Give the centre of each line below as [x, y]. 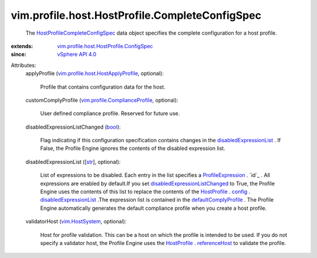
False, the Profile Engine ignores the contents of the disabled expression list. [133, 148]
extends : [22, 46]
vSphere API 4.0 [77, 54]
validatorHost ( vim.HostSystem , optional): [76, 222]
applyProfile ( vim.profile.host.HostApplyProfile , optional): [95, 73]
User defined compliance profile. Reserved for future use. [110, 113]
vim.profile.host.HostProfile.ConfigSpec [105, 46]
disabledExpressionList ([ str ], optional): [73, 162]
